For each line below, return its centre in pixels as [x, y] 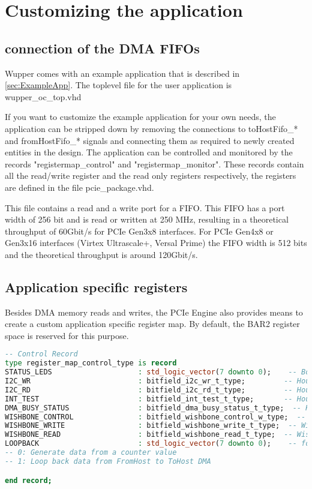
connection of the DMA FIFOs [102, 48]
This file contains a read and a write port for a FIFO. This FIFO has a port [145, 207]
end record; [28, 480]
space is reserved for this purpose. [67, 335]
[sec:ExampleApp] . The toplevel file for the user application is [118, 85]
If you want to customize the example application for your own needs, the [140, 117]
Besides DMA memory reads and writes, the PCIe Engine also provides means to [154, 312]
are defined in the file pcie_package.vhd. [79, 187]
